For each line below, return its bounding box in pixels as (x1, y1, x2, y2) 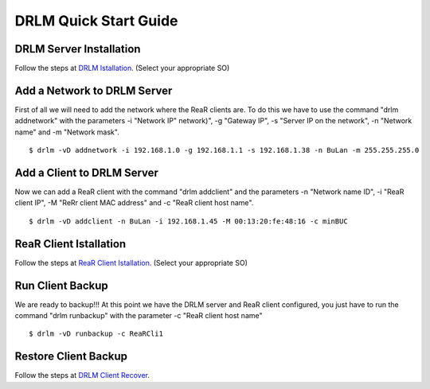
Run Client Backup (14, 278, 109, 292)
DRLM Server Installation (14, 42, 141, 56)
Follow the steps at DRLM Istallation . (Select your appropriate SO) (14, 64, 230, 73)
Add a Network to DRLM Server (14, 84, 173, 97)
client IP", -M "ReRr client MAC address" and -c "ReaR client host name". (14, 198, 254, 208)
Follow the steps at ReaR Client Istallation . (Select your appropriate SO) (14, 258, 248, 267)
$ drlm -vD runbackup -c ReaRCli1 (29, 329, 163, 338)
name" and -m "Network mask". (14, 127, 119, 137)
